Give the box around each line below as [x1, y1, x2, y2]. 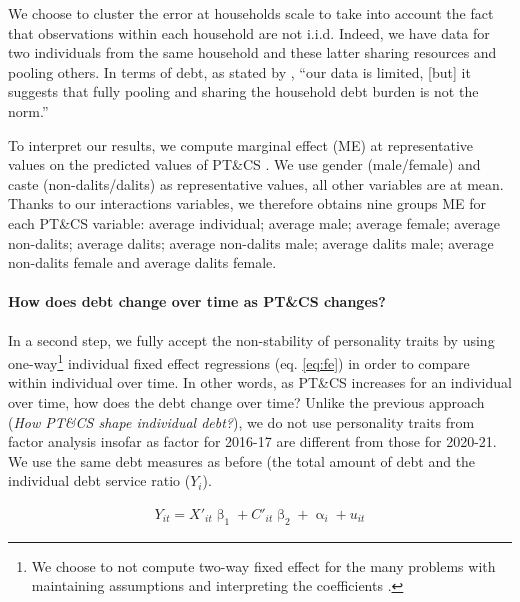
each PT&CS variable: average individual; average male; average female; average [8, 212, 500, 233]
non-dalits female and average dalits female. [8, 252, 277, 273]
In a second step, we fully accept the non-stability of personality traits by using [8, 329, 495, 350]
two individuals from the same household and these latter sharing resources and [8, 42, 497, 63]
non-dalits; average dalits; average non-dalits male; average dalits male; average [8, 232, 494, 253]
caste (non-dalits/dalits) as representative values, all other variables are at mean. [8, 173, 504, 194]
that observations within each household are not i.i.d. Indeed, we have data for [8, 22, 490, 43]
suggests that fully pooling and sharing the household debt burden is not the [8, 81, 479, 102]
